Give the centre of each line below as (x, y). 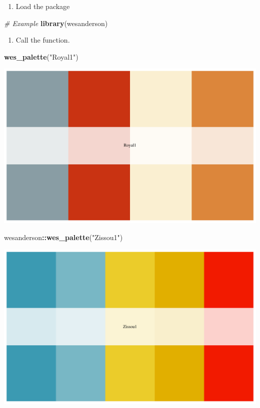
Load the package (43, 6)
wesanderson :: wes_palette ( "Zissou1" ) (63, 237)
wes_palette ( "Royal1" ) (41, 56)
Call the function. (43, 40)
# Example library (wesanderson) (56, 23)
